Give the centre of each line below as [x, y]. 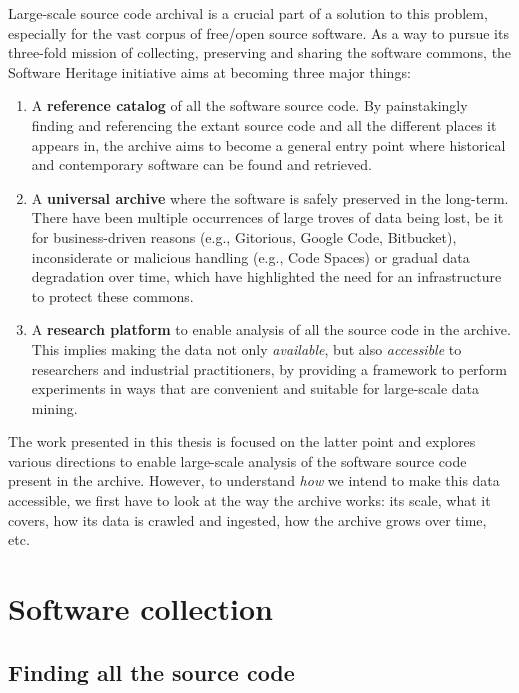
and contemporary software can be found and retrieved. [201, 164]
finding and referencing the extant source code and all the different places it [264, 124]
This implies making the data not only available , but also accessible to [246, 348]
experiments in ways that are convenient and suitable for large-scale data [255, 388]
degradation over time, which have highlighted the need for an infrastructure [266, 276]
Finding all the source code [151, 671]
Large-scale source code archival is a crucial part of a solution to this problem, [248, 13]
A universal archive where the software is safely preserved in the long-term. [270, 197]
